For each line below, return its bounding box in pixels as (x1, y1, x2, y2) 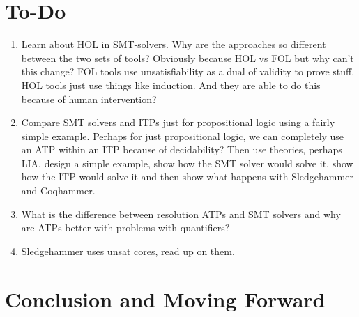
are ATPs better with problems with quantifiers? (21, 220, 230, 235)
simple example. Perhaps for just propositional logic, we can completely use (21, 128, 344, 143)
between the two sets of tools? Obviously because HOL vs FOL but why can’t (21, 50, 354, 65)
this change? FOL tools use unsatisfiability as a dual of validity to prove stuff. (21, 64, 355, 79)
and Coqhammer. (21, 183, 96, 198)
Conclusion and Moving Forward (5, 284, 326, 313)
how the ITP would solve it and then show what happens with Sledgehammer (21, 169, 353, 184)
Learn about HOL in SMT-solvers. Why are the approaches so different (21, 37, 326, 52)
